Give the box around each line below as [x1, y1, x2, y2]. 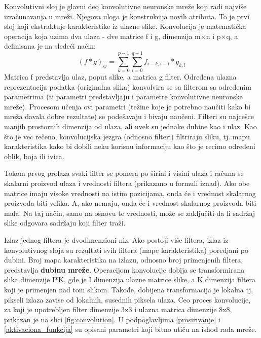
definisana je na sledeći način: [4, 41, 96, 51]
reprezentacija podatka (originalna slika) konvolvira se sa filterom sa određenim [4, 81, 251, 92]
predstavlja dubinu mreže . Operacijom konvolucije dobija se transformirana [4, 264, 245, 275]
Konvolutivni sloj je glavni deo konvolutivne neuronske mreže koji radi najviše [4, 1, 247, 11]
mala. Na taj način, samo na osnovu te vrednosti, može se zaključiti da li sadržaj [4, 207, 255, 218]
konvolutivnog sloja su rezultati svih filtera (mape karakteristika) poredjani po [4, 244, 249, 255]
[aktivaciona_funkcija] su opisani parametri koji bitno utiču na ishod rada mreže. [4, 324, 257, 334]
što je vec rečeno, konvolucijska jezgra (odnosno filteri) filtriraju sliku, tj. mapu [4, 131, 250, 141]
